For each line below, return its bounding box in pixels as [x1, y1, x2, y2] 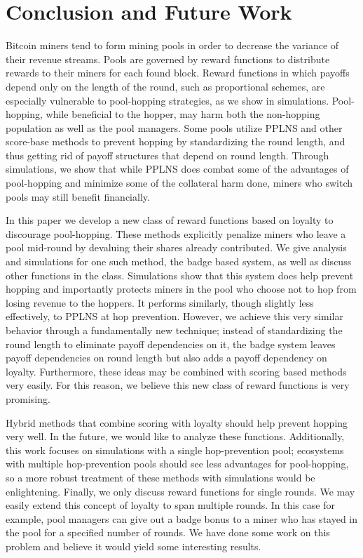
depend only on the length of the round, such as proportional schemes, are [6, 79, 325, 93]
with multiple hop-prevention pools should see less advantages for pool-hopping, [6, 456, 349, 471]
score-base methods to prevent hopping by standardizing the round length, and [6, 134, 345, 149]
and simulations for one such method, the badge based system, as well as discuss [6, 254, 352, 269]
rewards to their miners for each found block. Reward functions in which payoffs [6, 65, 350, 80]
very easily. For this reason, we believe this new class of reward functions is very [6, 378, 350, 392]
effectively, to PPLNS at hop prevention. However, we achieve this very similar [6, 309, 343, 324]
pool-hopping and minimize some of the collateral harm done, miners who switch [6, 175, 353, 190]
